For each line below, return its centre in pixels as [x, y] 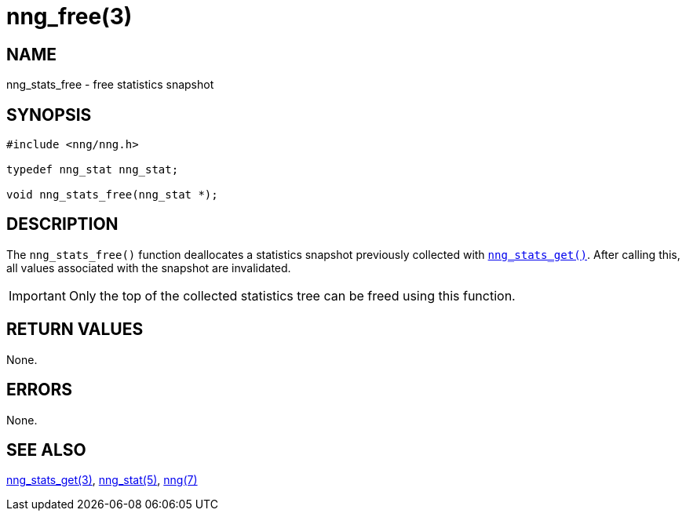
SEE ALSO [46, 450]
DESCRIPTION [62, 224]
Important [37, 295]
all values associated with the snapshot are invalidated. [149, 268]
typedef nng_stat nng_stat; [93, 170]
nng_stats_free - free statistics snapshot [110, 85]
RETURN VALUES [75, 329]
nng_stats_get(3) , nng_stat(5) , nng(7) [102, 480]
